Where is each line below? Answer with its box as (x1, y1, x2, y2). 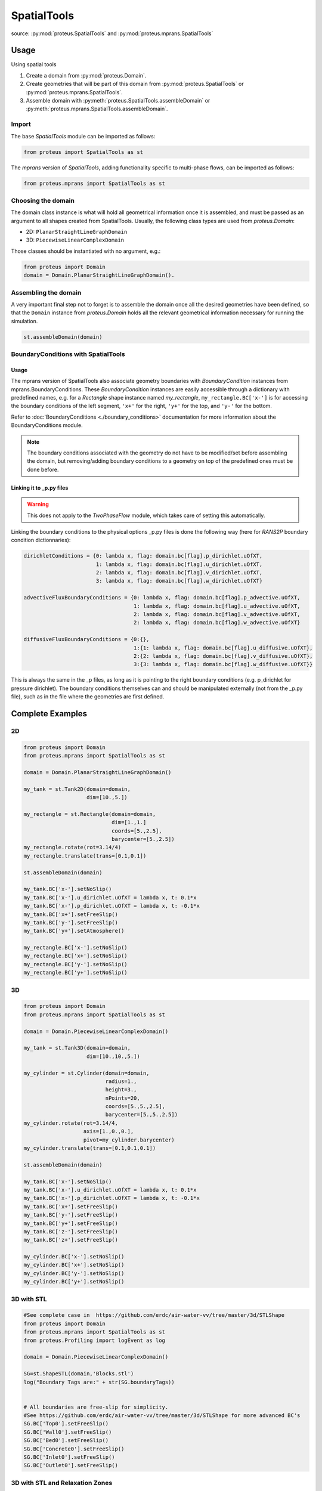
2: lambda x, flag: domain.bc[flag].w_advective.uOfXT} (133, 619, 301, 626)
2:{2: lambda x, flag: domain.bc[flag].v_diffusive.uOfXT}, (133, 652, 313, 659)
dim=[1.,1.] (111, 819, 147, 826)
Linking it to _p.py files (11, 484, 69, 491)
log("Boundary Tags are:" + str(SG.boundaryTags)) (23, 1378, 175, 1385)
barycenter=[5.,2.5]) (111, 836, 175, 842)
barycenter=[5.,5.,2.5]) (105, 1111, 178, 1118)
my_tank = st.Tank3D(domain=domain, (23, 1044, 131, 1051)
